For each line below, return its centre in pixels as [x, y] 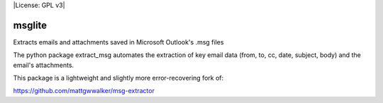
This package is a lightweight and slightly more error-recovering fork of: [118, 78]
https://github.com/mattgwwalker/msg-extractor [84, 91]
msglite [30, 25]
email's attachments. [44, 65]
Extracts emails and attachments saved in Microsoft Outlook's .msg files [118, 42]
